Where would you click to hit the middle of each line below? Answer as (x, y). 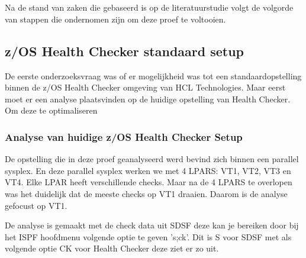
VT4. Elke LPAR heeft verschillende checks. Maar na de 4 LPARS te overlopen (149, 182)
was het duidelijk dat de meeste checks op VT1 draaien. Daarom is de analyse (146, 193)
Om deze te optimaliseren (51, 110)
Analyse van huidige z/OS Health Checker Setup (124, 136)
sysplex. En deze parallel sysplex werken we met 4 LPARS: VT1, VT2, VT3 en (148, 170)
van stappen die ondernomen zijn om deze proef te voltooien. (115, 19)
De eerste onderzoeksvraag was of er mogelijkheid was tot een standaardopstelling (153, 75)
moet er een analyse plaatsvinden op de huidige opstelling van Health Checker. (148, 99)
